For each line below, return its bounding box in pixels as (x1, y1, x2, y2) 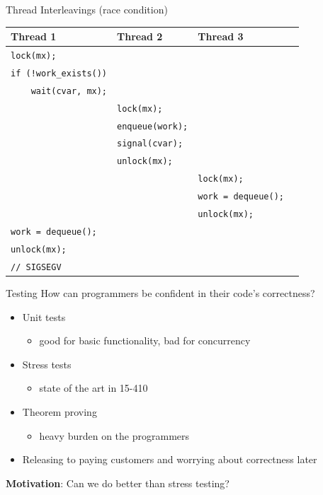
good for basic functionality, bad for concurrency (39, 333, 251, 348)
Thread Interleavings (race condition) (6, 2, 168, 16)
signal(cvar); (117, 139, 183, 149)
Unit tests (22, 309, 66, 324)
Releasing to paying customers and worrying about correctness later (22, 452, 317, 467)
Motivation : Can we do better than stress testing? (6, 475, 229, 490)
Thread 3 (198, 29, 244, 44)
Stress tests (22, 356, 72, 371)
